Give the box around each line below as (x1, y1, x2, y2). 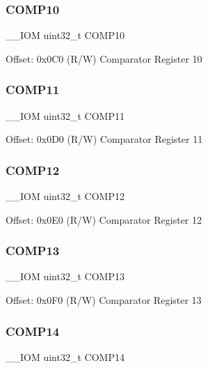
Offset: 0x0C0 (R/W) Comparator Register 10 (6, 51, 202, 66)
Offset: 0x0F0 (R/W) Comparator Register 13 (6, 293, 202, 307)
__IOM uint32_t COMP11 (6, 108, 125, 123)
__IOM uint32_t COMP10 (6, 28, 125, 43)
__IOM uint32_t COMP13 (6, 269, 125, 284)
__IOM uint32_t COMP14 (6, 349, 125, 364)
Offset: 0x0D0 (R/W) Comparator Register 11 (6, 132, 203, 146)
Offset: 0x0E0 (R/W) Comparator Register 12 (6, 212, 202, 227)
